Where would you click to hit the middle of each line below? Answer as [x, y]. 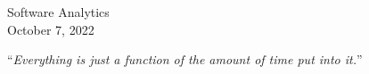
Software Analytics [58, 12]
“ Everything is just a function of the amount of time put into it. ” [185, 59]
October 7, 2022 [51, 29]
